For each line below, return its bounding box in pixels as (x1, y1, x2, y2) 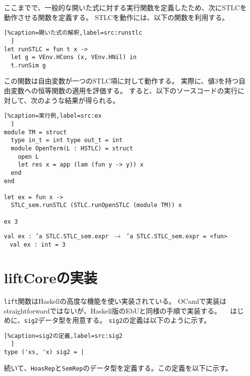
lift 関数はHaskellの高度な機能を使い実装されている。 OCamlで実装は (4, 295, 227, 306)
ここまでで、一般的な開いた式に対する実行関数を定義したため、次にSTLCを (4, 2, 247, 12)
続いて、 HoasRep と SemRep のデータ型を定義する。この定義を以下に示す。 (4, 362, 232, 373)
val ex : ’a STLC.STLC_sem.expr (4, 233, 109, 240)
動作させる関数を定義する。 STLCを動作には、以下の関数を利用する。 (4, 12, 229, 22)
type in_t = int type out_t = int (11, 137, 123, 144)
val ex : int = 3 (9, 241, 66, 249)
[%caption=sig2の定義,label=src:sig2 (4, 332, 123, 339)
